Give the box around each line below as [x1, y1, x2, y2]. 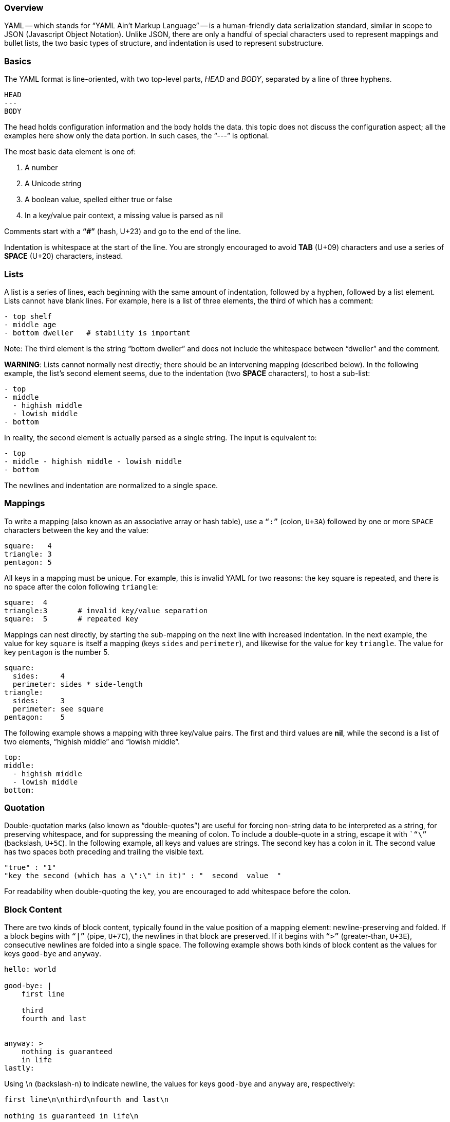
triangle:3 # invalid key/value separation [4, 606, 208, 615]
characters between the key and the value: [4, 525, 148, 535]
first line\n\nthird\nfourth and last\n [4, 1095, 169, 1104]
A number [25, 163, 58, 172]
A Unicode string [25, 179, 82, 188]
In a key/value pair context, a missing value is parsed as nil [25, 211, 223, 220]
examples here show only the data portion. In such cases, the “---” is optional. [4, 131, 269, 140]
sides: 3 [12, 696, 65, 705]
